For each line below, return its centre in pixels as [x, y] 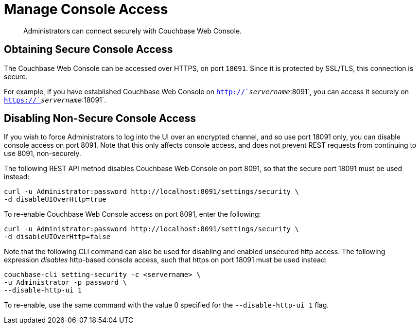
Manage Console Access [86, 9]
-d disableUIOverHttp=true [55, 199]
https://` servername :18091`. [55, 100]
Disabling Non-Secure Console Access [100, 119]
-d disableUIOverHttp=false [57, 237]
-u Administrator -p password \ [65, 283]
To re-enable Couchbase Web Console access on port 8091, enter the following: [132, 214]
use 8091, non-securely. [43, 154]
